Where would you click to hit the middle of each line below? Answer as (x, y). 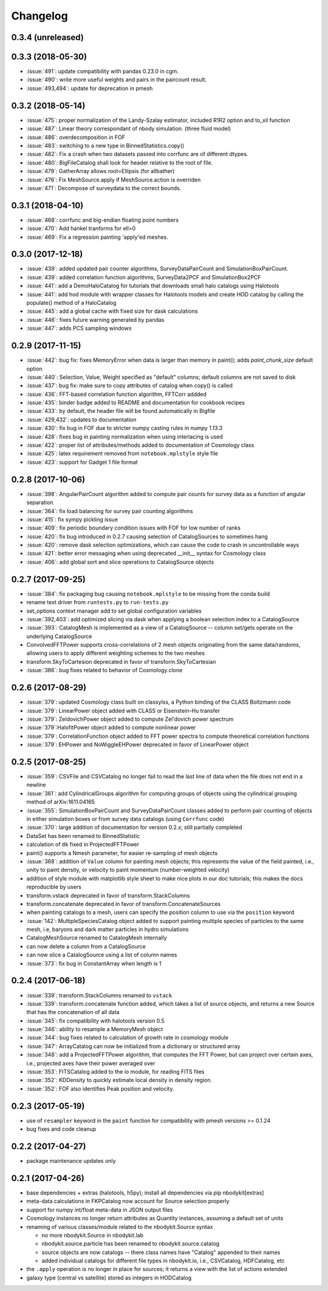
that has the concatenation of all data (73, 1012)
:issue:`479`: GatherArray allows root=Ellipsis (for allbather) (101, 171)
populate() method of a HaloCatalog (71, 303)
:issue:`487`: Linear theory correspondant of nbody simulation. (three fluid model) (129, 129)
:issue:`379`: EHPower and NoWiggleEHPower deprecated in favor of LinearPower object (138, 744)
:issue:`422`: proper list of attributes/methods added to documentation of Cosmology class (140, 445)
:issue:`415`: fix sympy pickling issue (72, 519)
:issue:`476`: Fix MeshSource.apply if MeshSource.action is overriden (114, 180)
